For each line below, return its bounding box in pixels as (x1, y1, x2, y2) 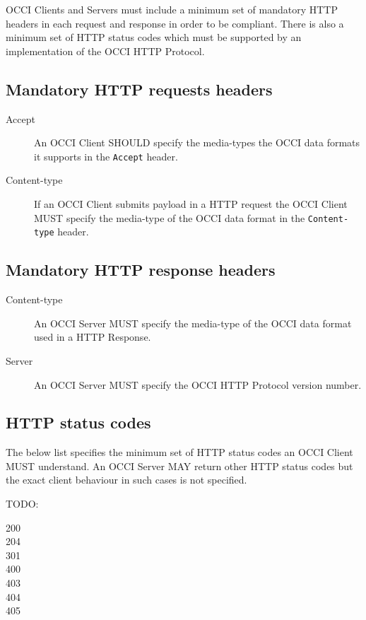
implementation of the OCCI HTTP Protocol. (6, 43, 205, 58)
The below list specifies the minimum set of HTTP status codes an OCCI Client (6, 445, 353, 460)
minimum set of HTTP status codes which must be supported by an (6, 30, 302, 45)
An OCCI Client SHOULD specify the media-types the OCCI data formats (34, 135, 360, 150)
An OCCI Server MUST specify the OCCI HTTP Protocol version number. (34, 377, 362, 392)
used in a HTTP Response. (34, 329, 151, 344)
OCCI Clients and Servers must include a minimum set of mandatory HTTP (6, 2, 338, 16)
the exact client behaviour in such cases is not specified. (6, 472, 247, 487)
